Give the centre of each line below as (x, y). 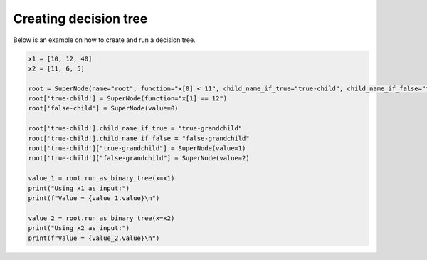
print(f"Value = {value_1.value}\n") (94, 198)
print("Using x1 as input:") (79, 188)
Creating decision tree (80, 19)
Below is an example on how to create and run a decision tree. (104, 40)
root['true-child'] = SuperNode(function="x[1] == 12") (128, 99)
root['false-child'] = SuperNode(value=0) (103, 108)
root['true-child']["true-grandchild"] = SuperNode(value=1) (137, 149)
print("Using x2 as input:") (79, 228)
